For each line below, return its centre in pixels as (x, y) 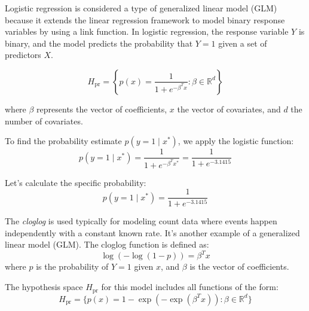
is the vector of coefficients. (239, 266)
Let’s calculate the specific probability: (76, 182)
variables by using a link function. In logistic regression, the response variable (147, 31)
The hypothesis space (44, 287)
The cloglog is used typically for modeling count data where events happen (141, 221)
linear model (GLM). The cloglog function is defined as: (107, 244)
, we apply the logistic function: (236, 141)
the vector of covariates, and (229, 109)
